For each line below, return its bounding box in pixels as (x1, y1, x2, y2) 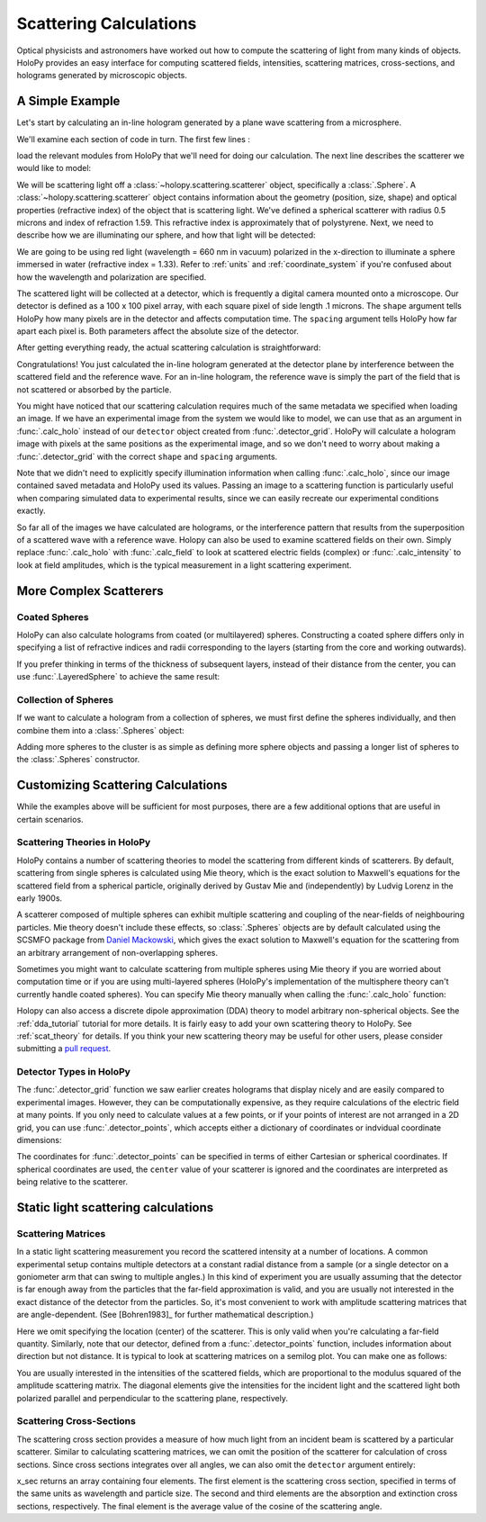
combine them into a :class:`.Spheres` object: (16, 725, 184, 735)
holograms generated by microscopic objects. (16, 70, 188, 81)
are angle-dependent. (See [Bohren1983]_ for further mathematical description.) (16, 1310, 314, 1320)
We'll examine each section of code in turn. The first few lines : (16, 133, 251, 144)
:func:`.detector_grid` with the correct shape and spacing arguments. (16, 451, 278, 462)
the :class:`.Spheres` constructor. (16, 754, 140, 765)
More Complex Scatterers (16, 583, 164, 599)
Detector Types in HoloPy (16, 1066, 130, 1078)
